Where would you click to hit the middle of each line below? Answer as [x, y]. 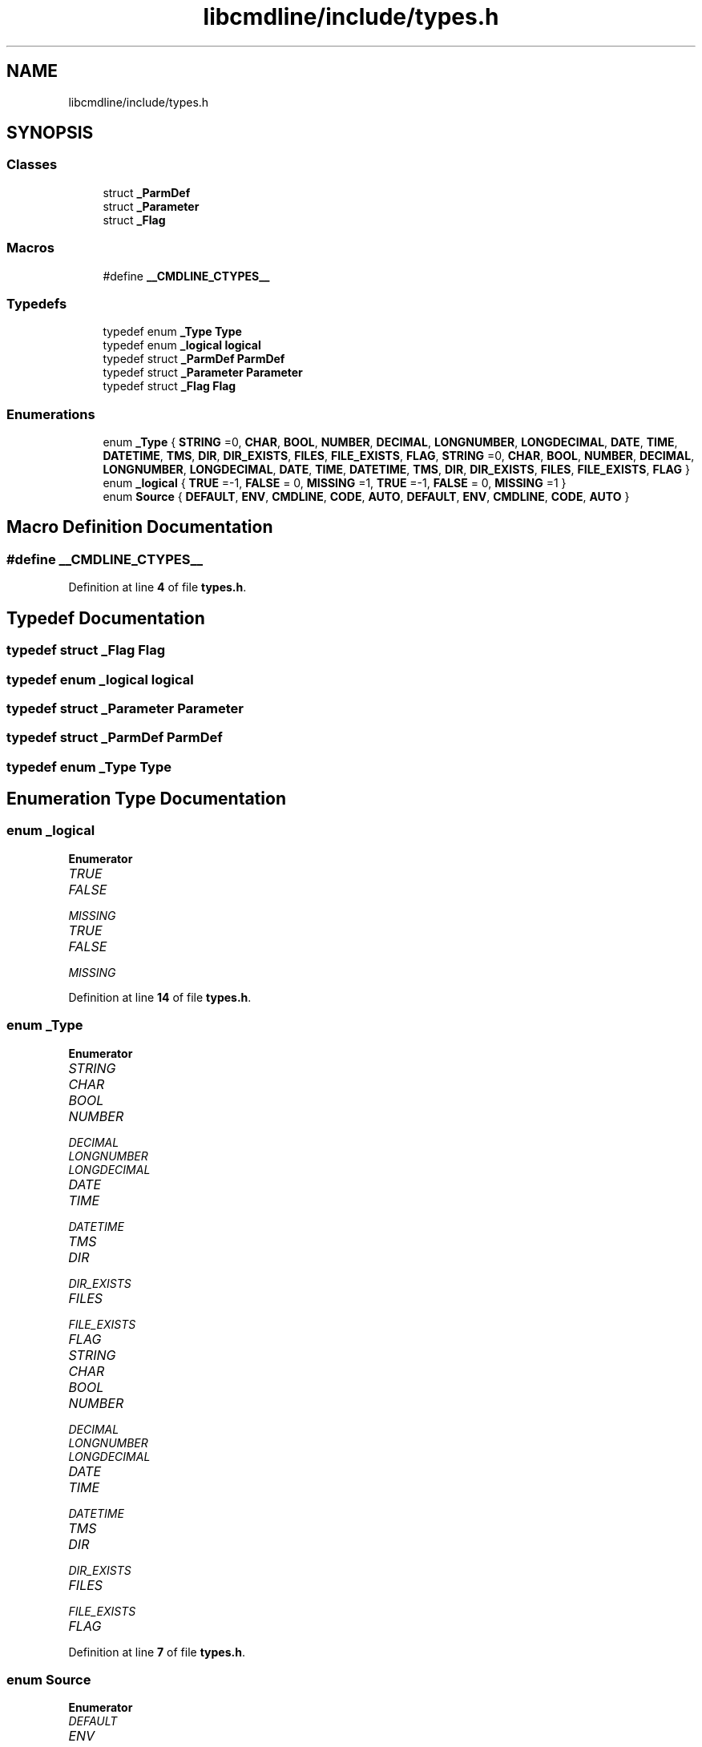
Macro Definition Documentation [140, 527]
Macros [30, 248]
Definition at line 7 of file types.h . [157, 1652]
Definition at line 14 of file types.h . [160, 997]
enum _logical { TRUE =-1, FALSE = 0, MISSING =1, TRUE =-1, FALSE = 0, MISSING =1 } [335, 483]
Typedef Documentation [106, 618]
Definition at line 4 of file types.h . [157, 587]
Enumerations [51, 414]
